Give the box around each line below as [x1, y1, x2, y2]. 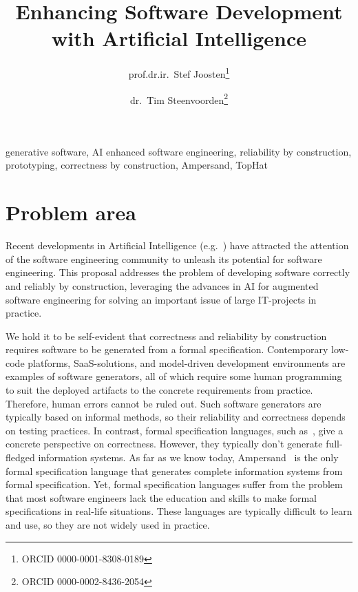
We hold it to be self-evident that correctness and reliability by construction [6, 328, 327, 343]
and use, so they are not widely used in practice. [6, 518, 210, 531]
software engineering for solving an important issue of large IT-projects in [6, 292, 317, 306]
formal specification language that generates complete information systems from [6, 463, 343, 478]
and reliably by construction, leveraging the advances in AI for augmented [6, 278, 319, 293]
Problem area [6, 198, 136, 226]
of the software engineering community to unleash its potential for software [6, 251, 322, 266]
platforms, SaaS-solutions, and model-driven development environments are [28, 355, 346, 370]
